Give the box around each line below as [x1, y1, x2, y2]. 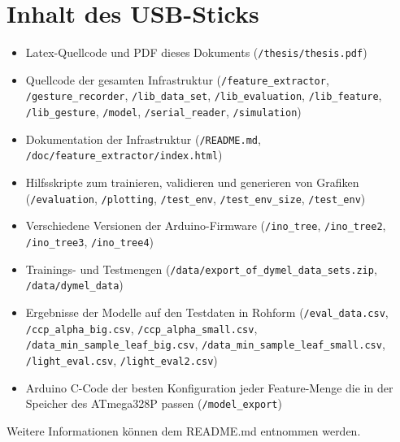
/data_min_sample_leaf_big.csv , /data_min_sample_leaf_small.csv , [25, 336, 385, 353]
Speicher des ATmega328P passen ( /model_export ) [25, 395, 282, 412]
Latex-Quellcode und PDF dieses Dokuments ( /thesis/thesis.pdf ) [25, 44, 367, 61]
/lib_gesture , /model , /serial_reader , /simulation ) [25, 103, 302, 120]
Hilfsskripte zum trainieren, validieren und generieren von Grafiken [25, 174, 359, 191]
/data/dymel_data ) [25, 276, 124, 293]
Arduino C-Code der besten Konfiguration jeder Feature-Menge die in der [25, 379, 393, 396]
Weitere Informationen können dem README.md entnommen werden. [7, 422, 361, 439]
